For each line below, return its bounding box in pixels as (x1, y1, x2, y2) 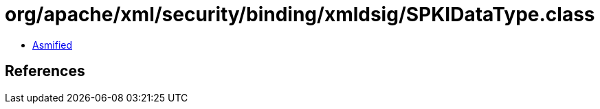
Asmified (32, 38, 73, 51)
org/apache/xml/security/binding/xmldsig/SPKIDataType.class (5, 3, 595, 26)
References (5, 62, 85, 80)
